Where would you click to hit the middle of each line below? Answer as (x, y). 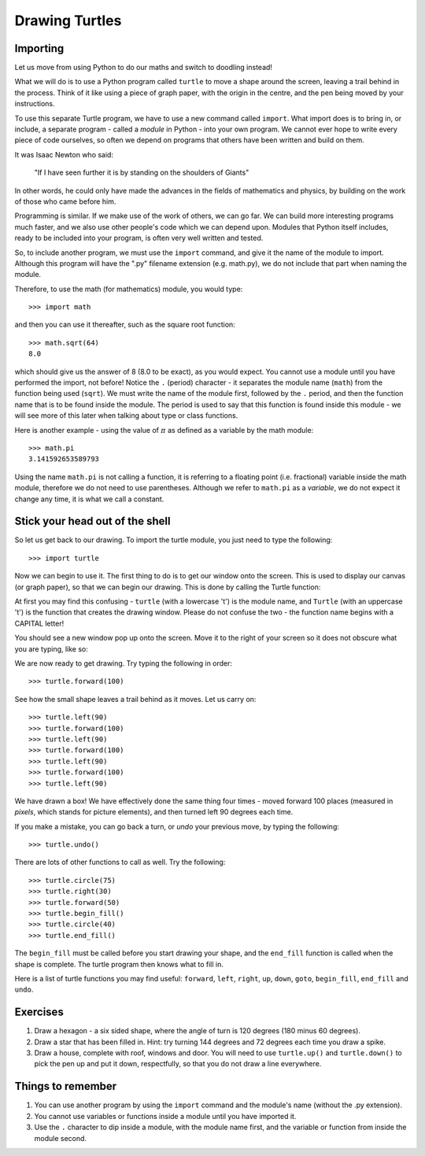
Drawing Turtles (68, 20)
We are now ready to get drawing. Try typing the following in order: (123, 663)
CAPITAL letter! (39, 623)
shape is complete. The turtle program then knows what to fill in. (119, 964)
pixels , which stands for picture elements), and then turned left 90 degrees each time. (154, 812)
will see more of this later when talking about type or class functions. (126, 415)
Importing (39, 48)
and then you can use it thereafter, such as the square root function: (125, 325)
